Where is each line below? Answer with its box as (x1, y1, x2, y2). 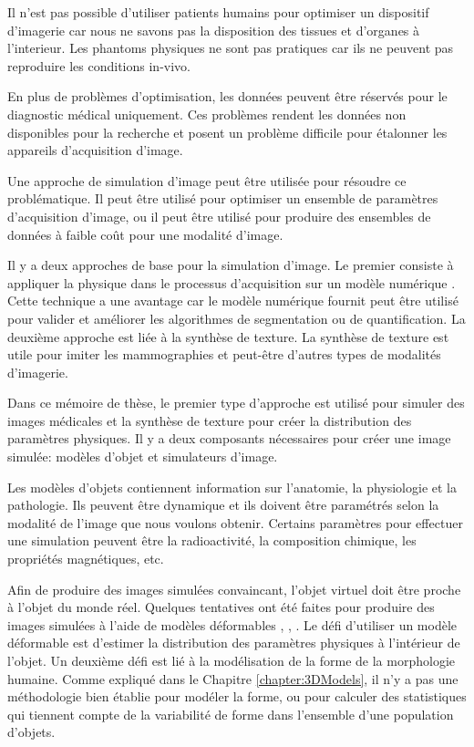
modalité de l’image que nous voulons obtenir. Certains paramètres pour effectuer (7, 513, 463, 532)
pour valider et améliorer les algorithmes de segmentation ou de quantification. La (7, 308, 466, 327)
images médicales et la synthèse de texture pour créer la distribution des (7, 410, 412, 430)
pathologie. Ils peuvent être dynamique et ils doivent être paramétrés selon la (7, 495, 439, 514)
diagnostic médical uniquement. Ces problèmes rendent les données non (7, 104, 407, 123)
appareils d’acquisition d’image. (7, 140, 183, 160)
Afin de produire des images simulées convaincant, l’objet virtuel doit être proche (7, 579, 461, 598)
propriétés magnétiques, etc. (7, 549, 164, 568)
